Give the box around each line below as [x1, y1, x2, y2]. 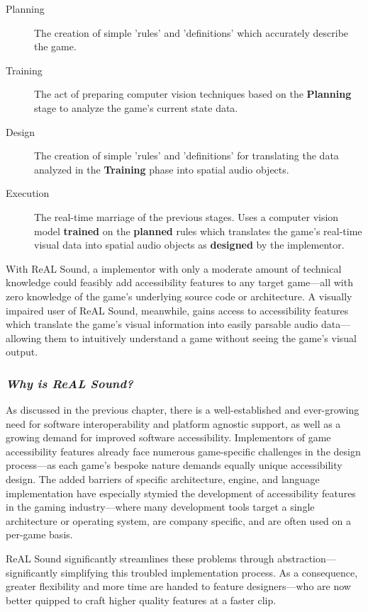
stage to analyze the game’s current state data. [34, 100, 238, 115]
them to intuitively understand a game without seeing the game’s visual [44, 330, 357, 345]
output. [6, 344, 38, 359]
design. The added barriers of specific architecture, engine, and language [6, 472, 320, 487]
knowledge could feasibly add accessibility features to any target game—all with [6, 275, 353, 290]
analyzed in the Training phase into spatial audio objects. [34, 161, 289, 176]
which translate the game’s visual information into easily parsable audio [6, 317, 318, 331]
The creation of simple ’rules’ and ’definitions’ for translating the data [34, 148, 339, 163]
